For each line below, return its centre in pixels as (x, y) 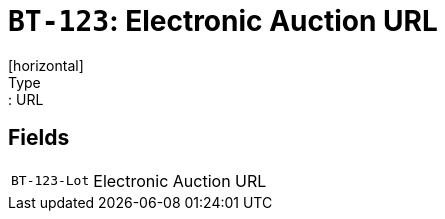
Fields (39, 138)
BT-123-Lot (50, 181)
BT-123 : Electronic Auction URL (223, 21)
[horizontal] (46, 65)
